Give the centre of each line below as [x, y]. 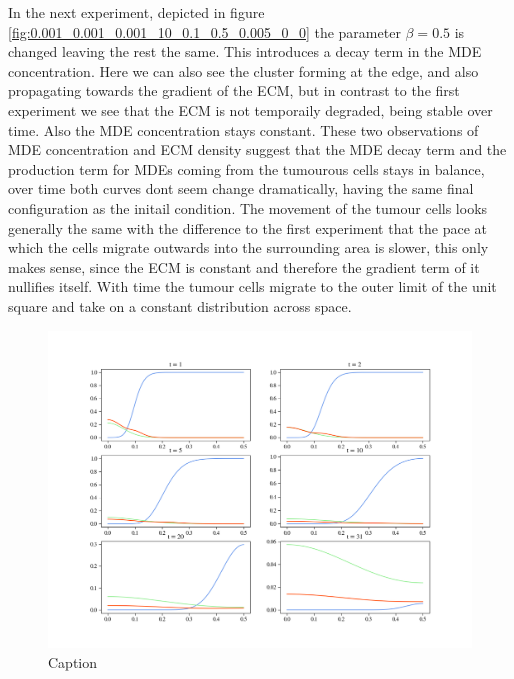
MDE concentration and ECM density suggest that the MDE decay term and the [257, 149]
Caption [73, 661]
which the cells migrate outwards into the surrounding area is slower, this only [248, 247]
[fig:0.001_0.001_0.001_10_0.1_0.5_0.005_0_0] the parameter [204, 31]
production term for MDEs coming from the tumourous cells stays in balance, [246, 168]
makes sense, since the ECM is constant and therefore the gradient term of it [244, 266]
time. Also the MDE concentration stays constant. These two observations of [243, 129]
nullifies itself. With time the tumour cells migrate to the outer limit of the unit [252, 286]
